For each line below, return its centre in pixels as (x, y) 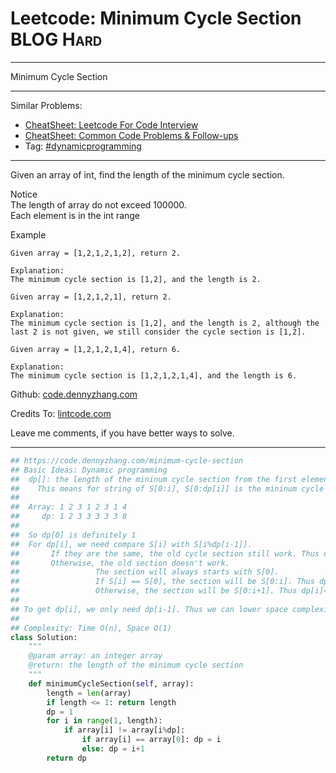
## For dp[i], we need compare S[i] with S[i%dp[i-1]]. (131, 544)
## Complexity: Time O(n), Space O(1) (91, 628)
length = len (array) (89, 693)
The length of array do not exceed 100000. (98, 204)
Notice (24, 194)
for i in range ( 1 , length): (104, 721)
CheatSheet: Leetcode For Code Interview (111, 124)
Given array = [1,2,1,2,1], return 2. (91, 297)
